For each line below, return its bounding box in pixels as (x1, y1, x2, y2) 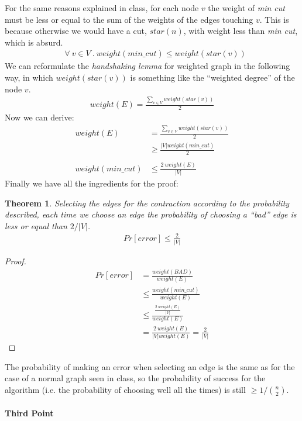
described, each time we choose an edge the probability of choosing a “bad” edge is (5, 208, 297, 220)
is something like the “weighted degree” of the (130, 71, 295, 83)
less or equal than (5, 219, 67, 232)
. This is (259, 13, 289, 25)
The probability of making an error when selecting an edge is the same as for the (5, 360, 295, 372)
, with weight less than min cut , (183, 25, 298, 37)
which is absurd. (5, 36, 63, 48)
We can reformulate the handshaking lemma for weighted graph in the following (5, 60, 290, 72)
